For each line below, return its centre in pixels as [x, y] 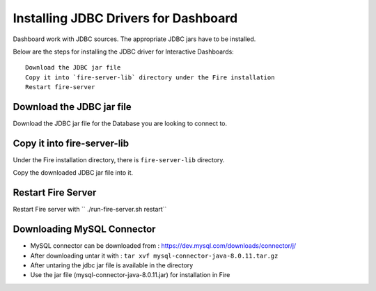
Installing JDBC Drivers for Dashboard [125, 18]
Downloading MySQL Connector [84, 229]
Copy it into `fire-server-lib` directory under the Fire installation [150, 77]
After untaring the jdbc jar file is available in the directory [112, 265]
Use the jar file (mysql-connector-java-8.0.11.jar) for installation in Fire [130, 275]
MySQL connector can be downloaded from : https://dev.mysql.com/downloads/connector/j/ [163, 246]
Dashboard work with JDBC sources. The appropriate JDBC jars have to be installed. [134, 39]
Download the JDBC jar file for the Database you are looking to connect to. [120, 124]
